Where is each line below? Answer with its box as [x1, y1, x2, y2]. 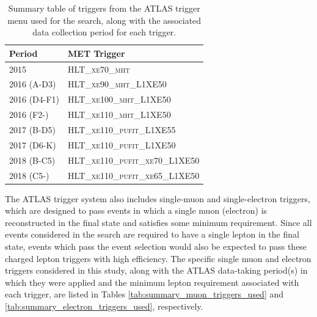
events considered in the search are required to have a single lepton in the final [5, 228, 299, 241]
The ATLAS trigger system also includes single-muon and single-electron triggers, [5, 192, 310, 205]
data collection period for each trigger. [32, 26, 177, 38]
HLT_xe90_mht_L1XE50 [68, 78, 167, 90]
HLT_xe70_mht [68, 62, 130, 75]
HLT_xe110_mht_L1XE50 [68, 108, 171, 121]
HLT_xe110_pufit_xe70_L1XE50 [68, 153, 200, 166]
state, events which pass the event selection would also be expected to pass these [5, 240, 307, 252]
